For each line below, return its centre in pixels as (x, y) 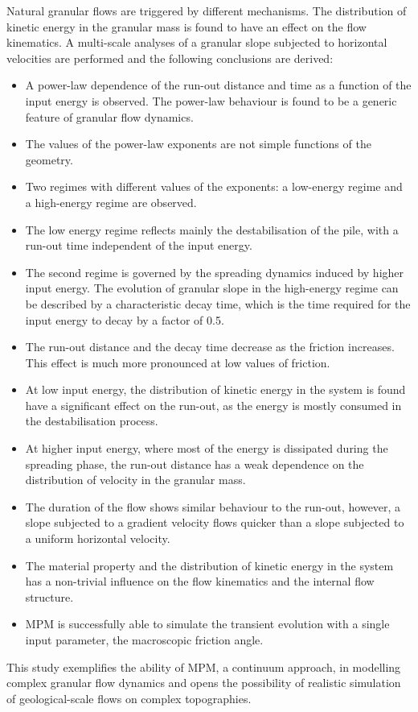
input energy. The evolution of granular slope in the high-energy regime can (212, 288)
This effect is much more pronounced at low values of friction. (178, 362)
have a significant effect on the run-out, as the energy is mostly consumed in (213, 405)
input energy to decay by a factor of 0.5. (125, 319)
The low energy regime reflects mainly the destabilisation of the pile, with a (212, 229)
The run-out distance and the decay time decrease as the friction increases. (210, 347)
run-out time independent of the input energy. (139, 245)
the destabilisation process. (92, 421)
